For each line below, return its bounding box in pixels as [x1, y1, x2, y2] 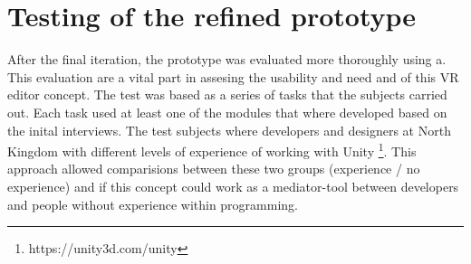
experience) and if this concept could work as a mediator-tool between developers [7, 176, 459, 195]
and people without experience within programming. [7, 194, 298, 213]
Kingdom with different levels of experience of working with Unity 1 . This [7, 139, 417, 160]
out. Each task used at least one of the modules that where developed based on [7, 102, 447, 121]
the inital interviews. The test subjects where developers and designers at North [7, 120, 451, 139]
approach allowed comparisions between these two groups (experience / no [7, 159, 420, 178]
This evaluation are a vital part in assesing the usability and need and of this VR [7, 67, 459, 86]
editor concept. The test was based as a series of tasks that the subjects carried [7, 85, 447, 104]
